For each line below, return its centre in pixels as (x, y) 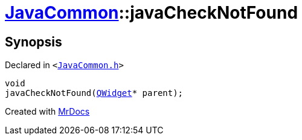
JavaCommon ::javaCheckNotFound (152, 13)
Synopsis (34, 42)
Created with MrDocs (47, 112)
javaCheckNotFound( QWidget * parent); (94, 93)
